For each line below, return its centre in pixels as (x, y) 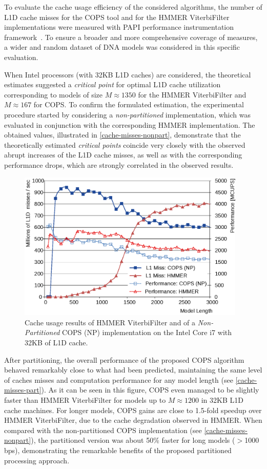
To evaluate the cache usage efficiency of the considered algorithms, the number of (133, 7)
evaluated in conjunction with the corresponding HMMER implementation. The (130, 124)
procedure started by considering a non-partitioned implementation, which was (127, 114)
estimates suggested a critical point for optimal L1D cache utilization (112, 84)
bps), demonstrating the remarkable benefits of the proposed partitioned (118, 450)
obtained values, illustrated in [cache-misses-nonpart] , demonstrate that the (122, 135)
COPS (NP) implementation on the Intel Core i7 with (147, 332)
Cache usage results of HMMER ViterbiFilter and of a (110, 322)
